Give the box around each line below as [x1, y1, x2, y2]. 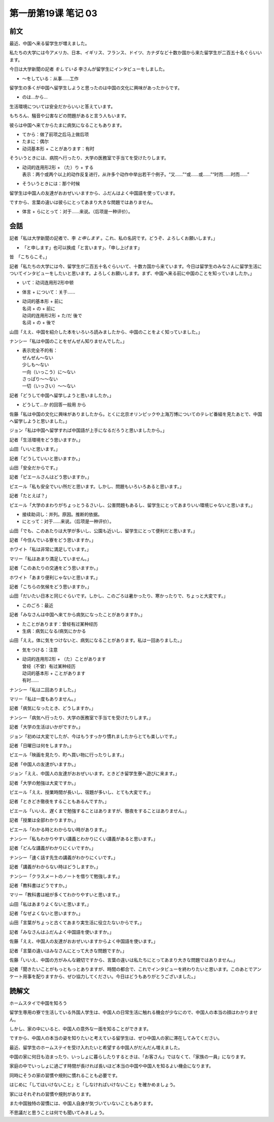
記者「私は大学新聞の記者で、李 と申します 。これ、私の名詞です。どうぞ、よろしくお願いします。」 [9, 235, 218, 241]
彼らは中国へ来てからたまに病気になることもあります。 [9, 122, 125, 128]
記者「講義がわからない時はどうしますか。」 [9, 864, 101, 870]
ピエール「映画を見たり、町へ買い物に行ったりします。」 [9, 752, 127, 758]
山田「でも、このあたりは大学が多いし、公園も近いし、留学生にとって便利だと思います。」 [9, 528, 198, 534]
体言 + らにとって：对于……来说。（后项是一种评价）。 [22, 209, 133, 215]
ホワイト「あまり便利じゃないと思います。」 [9, 574, 100, 581]
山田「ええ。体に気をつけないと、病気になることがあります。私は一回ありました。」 [9, 637, 185, 643]
